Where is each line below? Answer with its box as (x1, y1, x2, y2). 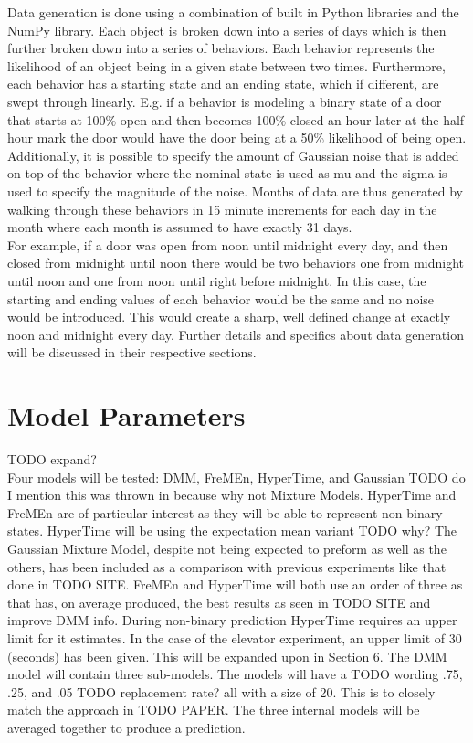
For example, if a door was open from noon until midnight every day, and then (7, 235, 448, 254)
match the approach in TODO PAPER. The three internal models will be (7, 700, 420, 719)
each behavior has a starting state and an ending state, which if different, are (7, 74, 439, 93)
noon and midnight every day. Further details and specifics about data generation (7, 324, 464, 344)
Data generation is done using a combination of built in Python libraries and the (7, 3, 459, 21)
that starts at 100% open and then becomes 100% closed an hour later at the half (7, 110, 465, 129)
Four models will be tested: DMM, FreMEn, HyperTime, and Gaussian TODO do (7, 467, 466, 486)
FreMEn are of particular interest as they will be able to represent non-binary (7, 503, 443, 522)
